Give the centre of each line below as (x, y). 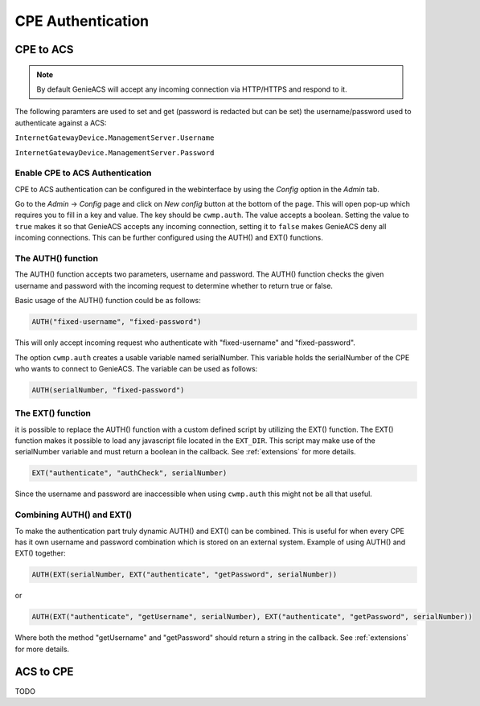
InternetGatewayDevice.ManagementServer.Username (115, 138)
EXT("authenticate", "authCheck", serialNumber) (129, 473)
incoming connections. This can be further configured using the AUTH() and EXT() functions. (169, 238)
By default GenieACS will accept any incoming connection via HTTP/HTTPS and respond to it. (192, 89)
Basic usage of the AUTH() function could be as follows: (108, 301)
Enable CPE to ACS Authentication (83, 173)
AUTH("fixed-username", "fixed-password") (117, 322)
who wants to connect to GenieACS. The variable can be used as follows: (136, 368)
